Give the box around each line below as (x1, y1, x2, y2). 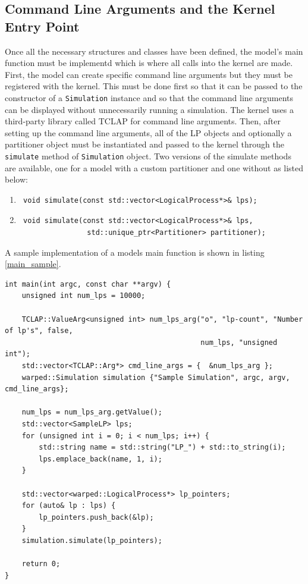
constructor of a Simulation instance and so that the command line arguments (5, 91, 294, 103)
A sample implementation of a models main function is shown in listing (5, 246, 265, 258)
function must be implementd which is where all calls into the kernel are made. (5, 56, 293, 69)
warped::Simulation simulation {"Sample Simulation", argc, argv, (21, 373, 290, 382)
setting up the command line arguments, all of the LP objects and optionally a (5, 126, 292, 139)
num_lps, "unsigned (200, 338, 278, 347)
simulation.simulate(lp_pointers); (21, 536, 162, 545)
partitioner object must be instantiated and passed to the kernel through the (5, 138, 284, 150)
